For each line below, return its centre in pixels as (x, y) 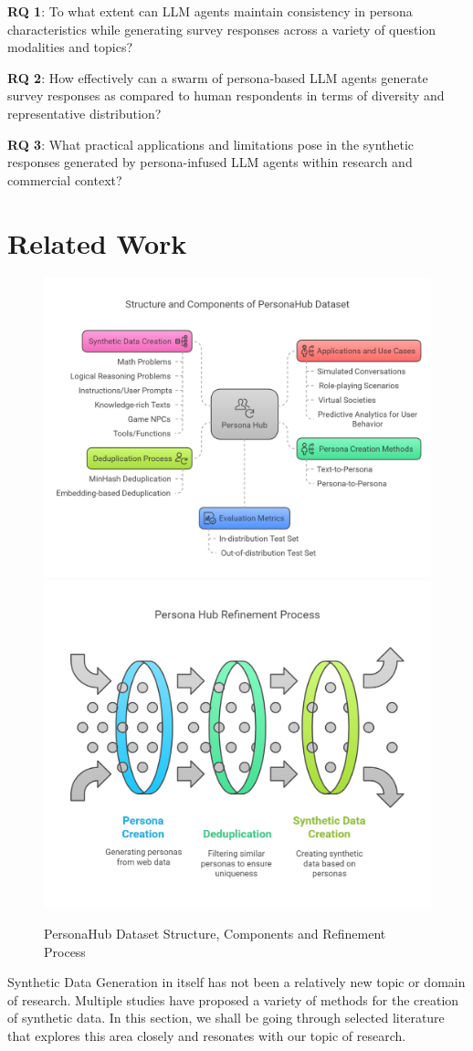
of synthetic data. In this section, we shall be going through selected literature (226, 1018)
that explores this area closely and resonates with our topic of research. (207, 1035)
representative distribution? (84, 113)
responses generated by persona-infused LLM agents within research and (210, 162)
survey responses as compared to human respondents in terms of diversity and (226, 95)
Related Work (97, 242)
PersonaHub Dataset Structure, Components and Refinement (215, 933)
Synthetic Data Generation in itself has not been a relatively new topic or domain (236, 982)
